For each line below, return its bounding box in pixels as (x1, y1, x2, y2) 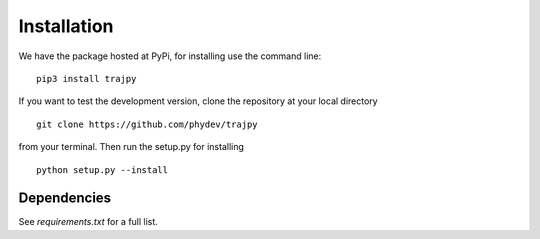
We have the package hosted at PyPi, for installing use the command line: (18, 50, 322, 62)
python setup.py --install (36, 164, 169, 175)
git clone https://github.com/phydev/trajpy (36, 118, 259, 130)
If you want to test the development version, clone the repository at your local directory (18, 95, 379, 107)
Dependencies (18, 190, 112, 207)
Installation (18, 15, 114, 37)
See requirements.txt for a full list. (18, 216, 159, 228)
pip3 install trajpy (36, 73, 137, 84)
